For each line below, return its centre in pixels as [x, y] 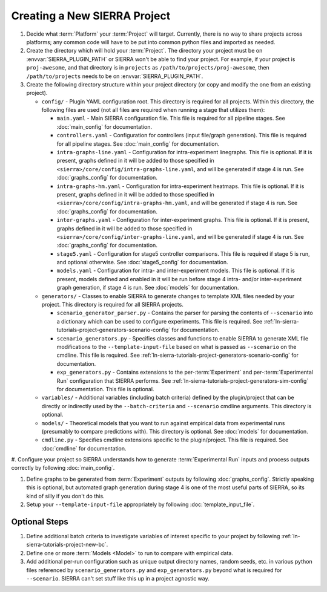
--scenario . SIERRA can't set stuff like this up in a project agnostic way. [118, 578]
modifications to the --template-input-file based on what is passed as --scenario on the [177, 347]
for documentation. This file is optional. [105, 389]
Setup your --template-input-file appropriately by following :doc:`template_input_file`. [140, 504]
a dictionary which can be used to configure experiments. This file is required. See [160, 321]
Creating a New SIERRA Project [91, 16]
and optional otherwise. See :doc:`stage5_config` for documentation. [142, 262]
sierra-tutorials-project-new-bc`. [67, 545]
